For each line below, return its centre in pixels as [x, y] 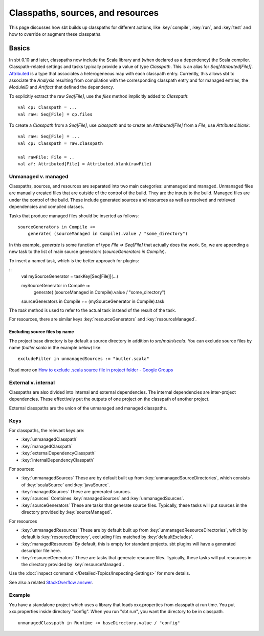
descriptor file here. [41, 551]
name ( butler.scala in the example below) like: [55, 348]
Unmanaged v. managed [39, 176]
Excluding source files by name [42, 332]
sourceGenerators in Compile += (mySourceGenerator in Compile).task [93, 301]
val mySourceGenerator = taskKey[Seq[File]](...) [70, 276]
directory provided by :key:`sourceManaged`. [67, 512]
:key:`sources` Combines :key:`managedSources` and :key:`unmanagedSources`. [103, 499]
